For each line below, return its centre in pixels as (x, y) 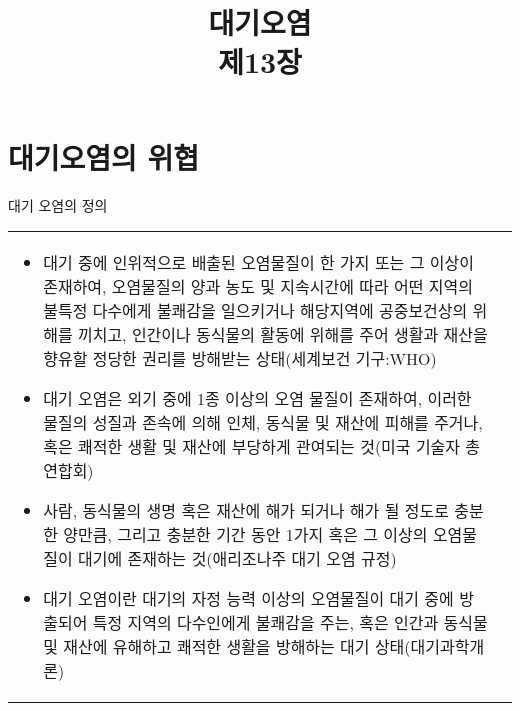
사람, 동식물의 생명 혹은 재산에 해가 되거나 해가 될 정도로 (246, 511)
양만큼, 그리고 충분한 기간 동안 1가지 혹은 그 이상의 (245, 535)
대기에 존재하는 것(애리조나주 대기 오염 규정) (237, 559)
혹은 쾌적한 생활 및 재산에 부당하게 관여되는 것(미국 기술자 (252, 447)
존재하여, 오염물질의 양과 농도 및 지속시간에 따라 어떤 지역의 (258, 287)
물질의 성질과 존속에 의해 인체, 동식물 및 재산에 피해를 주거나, (263, 423)
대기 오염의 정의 (58, 204)
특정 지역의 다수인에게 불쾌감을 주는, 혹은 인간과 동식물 (290, 623)
